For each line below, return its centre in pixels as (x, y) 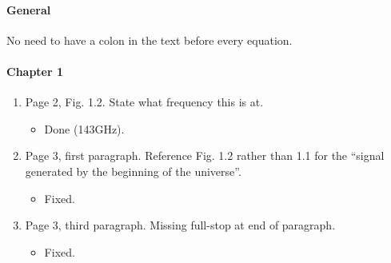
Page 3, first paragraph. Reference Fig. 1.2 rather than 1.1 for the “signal (205, 155)
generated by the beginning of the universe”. (133, 171)
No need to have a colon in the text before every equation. (150, 40)
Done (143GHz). (84, 128)
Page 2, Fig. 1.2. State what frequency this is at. (144, 102)
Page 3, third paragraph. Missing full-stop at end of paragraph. (180, 225)
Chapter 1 (35, 71)
